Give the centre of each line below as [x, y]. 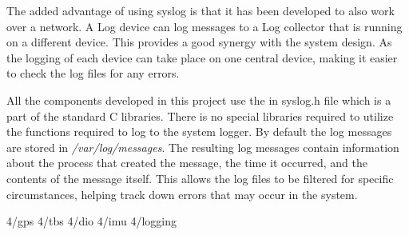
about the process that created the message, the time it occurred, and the [187, 163]
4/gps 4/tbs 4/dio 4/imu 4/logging [91, 221]
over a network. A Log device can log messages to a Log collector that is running [204, 26]
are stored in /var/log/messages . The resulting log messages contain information [203, 147]
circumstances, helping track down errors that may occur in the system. [182, 194]
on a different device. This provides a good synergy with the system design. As [199, 42]
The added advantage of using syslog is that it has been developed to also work [201, 10]
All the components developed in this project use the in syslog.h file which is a [199, 100]
